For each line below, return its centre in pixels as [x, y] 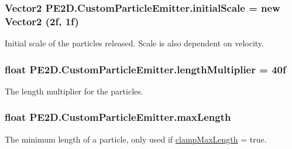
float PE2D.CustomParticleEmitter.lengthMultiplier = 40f [145, 69]
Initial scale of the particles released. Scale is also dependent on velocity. [134, 43]
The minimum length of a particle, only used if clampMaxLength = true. [136, 139]
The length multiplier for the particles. [74, 91]
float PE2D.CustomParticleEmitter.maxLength [118, 117]
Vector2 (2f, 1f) [42, 21]
